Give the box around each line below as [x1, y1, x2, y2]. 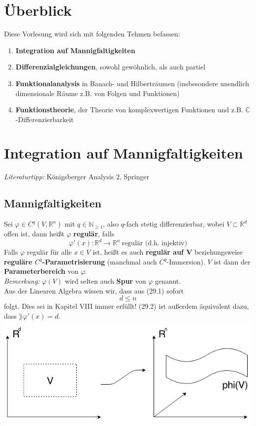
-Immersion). [166, 256, 205, 266]
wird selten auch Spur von [64, 276, 146, 286]
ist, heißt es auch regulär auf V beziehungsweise [93, 247, 243, 257]
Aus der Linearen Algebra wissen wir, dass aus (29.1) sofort [4, 285, 184, 295]
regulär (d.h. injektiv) [122, 240, 188, 247]
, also [103, 219, 119, 229]
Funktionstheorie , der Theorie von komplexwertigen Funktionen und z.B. [15, 104, 243, 115]
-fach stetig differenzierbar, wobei [124, 219, 224, 229]
